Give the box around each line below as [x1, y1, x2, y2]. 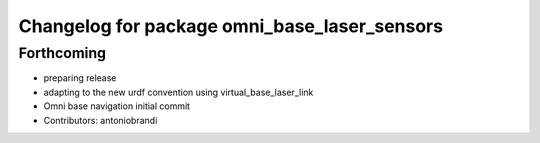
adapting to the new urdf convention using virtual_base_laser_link [43, 86, 314, 98]
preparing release [43, 72, 117, 84]
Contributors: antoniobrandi [43, 114, 158, 126]
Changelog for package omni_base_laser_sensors [18, 15, 444, 37]
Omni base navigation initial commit [43, 100, 190, 112]
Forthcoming [18, 44, 107, 62]
